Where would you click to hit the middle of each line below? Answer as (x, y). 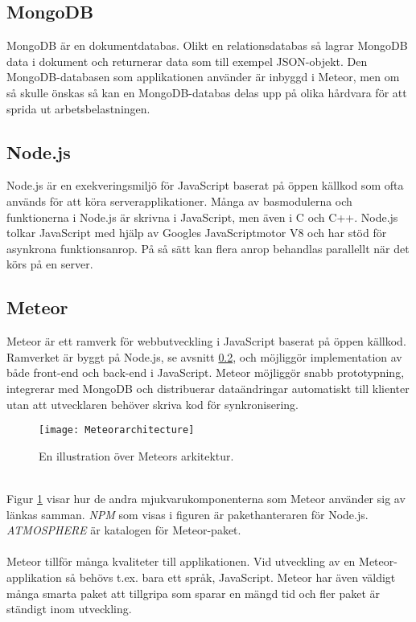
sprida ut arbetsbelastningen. (78, 108)
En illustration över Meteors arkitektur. (136, 455)
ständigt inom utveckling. (69, 609)
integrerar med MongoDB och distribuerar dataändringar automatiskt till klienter (208, 388)
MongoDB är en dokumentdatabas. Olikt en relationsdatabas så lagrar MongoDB (207, 45)
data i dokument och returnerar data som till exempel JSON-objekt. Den (187, 61)
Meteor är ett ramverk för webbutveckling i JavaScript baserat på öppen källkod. (206, 341)
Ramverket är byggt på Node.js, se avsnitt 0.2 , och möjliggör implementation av (204, 356)
